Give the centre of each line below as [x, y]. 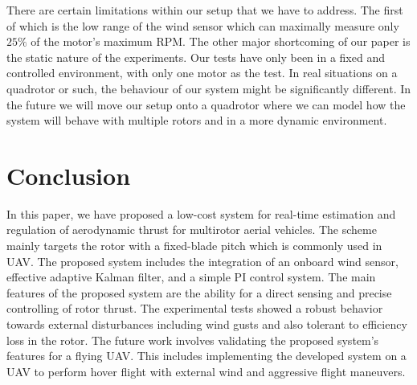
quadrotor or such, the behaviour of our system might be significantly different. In [209, 88]
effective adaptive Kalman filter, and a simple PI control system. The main [191, 277]
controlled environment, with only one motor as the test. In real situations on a [202, 73]
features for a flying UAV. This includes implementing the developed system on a [206, 356]
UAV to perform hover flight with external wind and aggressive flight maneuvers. [206, 371]
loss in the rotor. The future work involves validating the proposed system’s [193, 340]
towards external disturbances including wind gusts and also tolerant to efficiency [207, 324]
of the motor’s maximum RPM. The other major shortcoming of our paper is [221, 41]
